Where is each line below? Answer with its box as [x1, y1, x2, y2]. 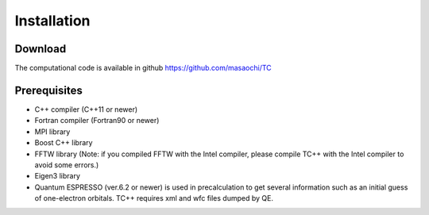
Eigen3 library [34, 171, 81, 181]
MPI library [34, 127, 71, 136]
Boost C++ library [34, 138, 93, 148]
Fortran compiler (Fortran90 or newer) [34, 116, 160, 125]
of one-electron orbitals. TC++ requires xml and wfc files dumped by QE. [34, 194, 274, 203]
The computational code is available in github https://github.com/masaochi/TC [14, 63, 272, 73]
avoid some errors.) [34, 159, 99, 170]
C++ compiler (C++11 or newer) [34, 104, 138, 114]
